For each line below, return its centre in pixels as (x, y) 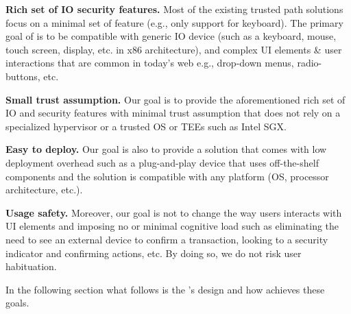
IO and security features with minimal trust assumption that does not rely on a (173, 113)
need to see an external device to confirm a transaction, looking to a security (167, 239)
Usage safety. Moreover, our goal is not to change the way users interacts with (174, 212)
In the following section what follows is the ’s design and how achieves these (165, 289)
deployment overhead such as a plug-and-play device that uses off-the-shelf (162, 162)
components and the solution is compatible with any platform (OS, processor (167, 176)
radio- (310, 63)
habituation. (31, 266)
